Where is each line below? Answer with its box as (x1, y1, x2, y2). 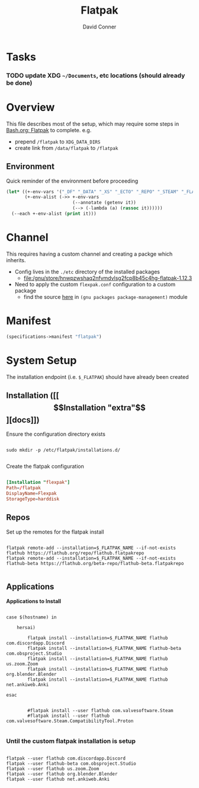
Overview (6, 101, 55, 114)
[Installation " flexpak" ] (6, 480, 70, 486)
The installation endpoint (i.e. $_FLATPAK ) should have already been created (6, 373, 189, 380)
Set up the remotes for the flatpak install (6, 528, 105, 535)
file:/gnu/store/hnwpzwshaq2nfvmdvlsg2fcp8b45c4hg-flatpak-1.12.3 (23, 274, 192, 282)
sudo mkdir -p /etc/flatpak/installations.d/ (6, 447, 120, 454)
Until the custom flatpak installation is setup (6, 736, 136, 745)
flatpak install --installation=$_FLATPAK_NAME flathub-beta (27, 645, 182, 651)
